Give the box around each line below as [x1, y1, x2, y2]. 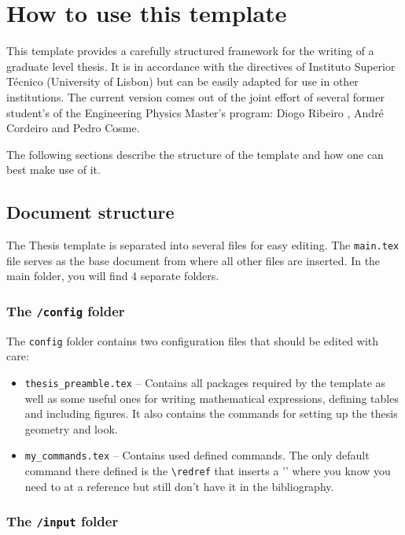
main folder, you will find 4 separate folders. [6, 267, 219, 284]
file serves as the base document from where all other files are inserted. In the [6, 252, 381, 268]
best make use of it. [6, 161, 101, 178]
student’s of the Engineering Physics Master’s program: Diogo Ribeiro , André [6, 104, 384, 120]
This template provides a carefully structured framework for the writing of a [6, 42, 374, 59]
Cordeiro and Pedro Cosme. [6, 120, 140, 136]
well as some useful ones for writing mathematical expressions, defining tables [24, 389, 399, 406]
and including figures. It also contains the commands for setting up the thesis [24, 405, 398, 422]
